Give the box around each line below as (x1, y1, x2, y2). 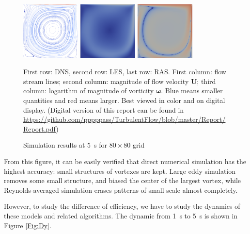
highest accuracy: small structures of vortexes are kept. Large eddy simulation (4, 166, 236, 176)
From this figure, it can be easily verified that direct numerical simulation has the (4, 156, 247, 167)
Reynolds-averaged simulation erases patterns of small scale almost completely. (4, 184, 238, 195)
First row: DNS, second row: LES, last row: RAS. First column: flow (23, 67, 226, 77)
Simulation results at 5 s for (23, 140, 107, 150)
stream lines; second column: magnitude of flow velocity (23, 76, 189, 86)
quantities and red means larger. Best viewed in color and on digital (23, 95, 225, 105)
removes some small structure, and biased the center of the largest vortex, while (4, 175, 241, 185)
